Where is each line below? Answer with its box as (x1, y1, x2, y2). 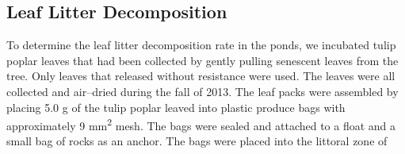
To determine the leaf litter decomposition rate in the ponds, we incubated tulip (6, 37, 396, 53)
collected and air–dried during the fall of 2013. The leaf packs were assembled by (6, 83, 399, 99)
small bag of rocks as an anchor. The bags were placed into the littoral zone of (6, 133, 388, 149)
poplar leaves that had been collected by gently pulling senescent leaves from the (6, 52, 399, 68)
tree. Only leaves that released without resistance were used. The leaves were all (6, 67, 395, 84)
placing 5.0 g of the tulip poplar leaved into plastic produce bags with (6, 98, 346, 115)
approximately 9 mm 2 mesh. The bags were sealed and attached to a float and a (6, 115, 396, 133)
